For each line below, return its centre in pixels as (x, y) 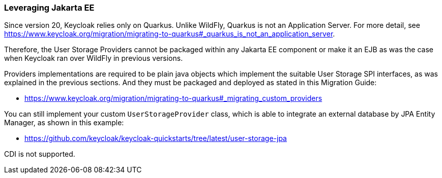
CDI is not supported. (40, 154)
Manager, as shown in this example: (64, 123)
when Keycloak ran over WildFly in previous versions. (94, 58)
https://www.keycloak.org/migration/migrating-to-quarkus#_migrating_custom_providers (173, 98)
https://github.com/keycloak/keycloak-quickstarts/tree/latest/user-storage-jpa (156, 138)
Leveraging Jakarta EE (49, 8)
